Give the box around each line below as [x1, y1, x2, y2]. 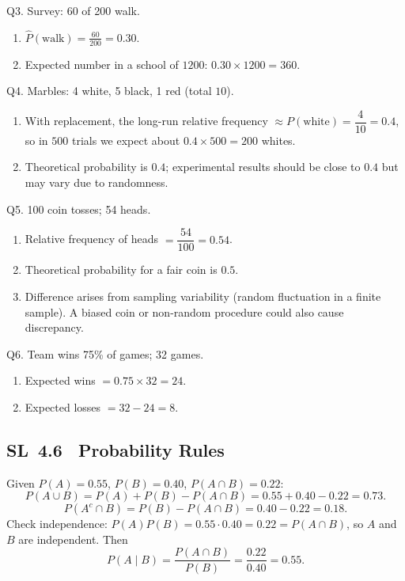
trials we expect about [71, 131, 180, 148]
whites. [261, 131, 296, 148]
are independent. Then [18, 530, 128, 547]
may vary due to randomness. [25, 174, 168, 191]
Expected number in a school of [25, 55, 179, 72]
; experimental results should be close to [165, 158, 361, 175]
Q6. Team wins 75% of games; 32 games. [6, 345, 204, 362]
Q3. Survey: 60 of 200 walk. [6, 2, 140, 18]
